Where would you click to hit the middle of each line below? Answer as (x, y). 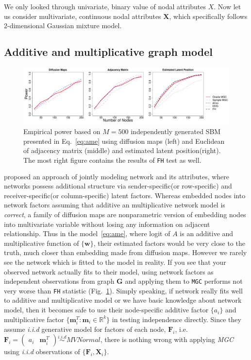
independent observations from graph (59, 281)
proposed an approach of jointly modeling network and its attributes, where (117, 176)
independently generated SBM (176, 131)
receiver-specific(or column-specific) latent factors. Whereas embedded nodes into (125, 195)
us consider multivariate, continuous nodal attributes (83, 16)
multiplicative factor (34, 319)
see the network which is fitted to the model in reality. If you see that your (115, 262)
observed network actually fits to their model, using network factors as (109, 271)
